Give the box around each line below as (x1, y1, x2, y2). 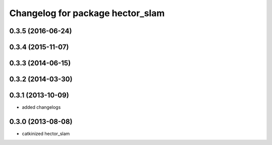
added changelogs (22, 104, 61, 110)
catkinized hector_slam (22, 131, 70, 137)
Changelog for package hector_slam (9, 8, 165, 19)
